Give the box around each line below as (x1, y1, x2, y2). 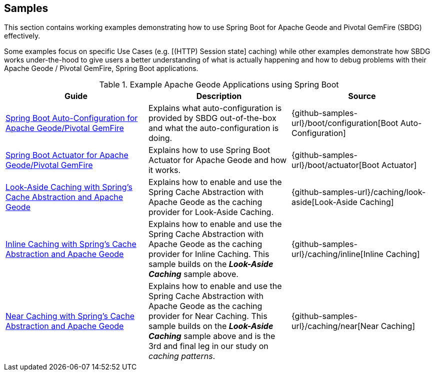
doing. (148, 133, 172, 143)
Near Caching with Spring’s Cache (5, 311, 134, 321)
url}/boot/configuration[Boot (291, 118, 398, 128)
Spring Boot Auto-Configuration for (5, 113, 138, 123)
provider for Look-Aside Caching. (148, 207, 274, 217)
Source (348, 91, 376, 101)
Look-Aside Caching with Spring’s (5, 182, 132, 192)
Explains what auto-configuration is (148, 103, 282, 113)
